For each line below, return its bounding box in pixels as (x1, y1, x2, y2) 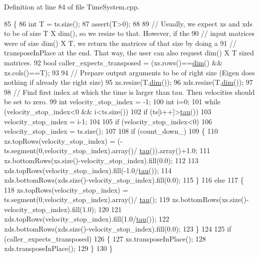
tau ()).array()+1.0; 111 (139, 145, 211, 156)
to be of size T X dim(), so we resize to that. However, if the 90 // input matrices (4, 28, 255, 38)
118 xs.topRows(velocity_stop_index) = (4, 184, 128, 195)
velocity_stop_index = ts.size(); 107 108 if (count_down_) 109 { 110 (4, 126, 218, 136)
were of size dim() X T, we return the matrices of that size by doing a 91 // (4, 37, 237, 48)
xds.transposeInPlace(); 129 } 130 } (4, 243, 113, 254)
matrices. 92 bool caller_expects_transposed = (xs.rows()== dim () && (4, 57, 223, 67)
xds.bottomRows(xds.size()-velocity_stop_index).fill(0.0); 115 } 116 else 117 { (4, 175, 244, 185)
